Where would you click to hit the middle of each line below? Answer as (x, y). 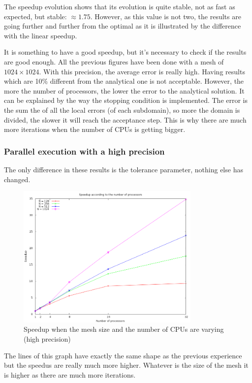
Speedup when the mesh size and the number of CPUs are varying (124, 329)
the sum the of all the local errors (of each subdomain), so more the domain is (122, 110)
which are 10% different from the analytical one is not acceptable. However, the (124, 81)
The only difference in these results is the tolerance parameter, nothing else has (124, 169)
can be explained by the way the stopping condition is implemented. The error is (126, 100)
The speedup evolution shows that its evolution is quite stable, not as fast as (120, 6)
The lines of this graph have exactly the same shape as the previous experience (123, 355)
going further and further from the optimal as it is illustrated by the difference (123, 26)
